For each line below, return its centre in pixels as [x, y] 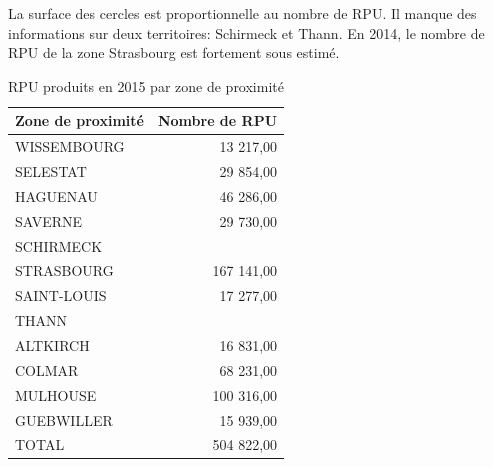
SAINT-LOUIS [61, 295]
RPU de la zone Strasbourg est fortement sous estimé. [174, 52]
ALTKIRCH [52, 344]
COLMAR [47, 369]
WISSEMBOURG [70, 146]
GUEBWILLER [64, 419]
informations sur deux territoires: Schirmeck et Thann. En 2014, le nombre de [246, 32]
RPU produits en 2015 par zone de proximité [146, 85]
